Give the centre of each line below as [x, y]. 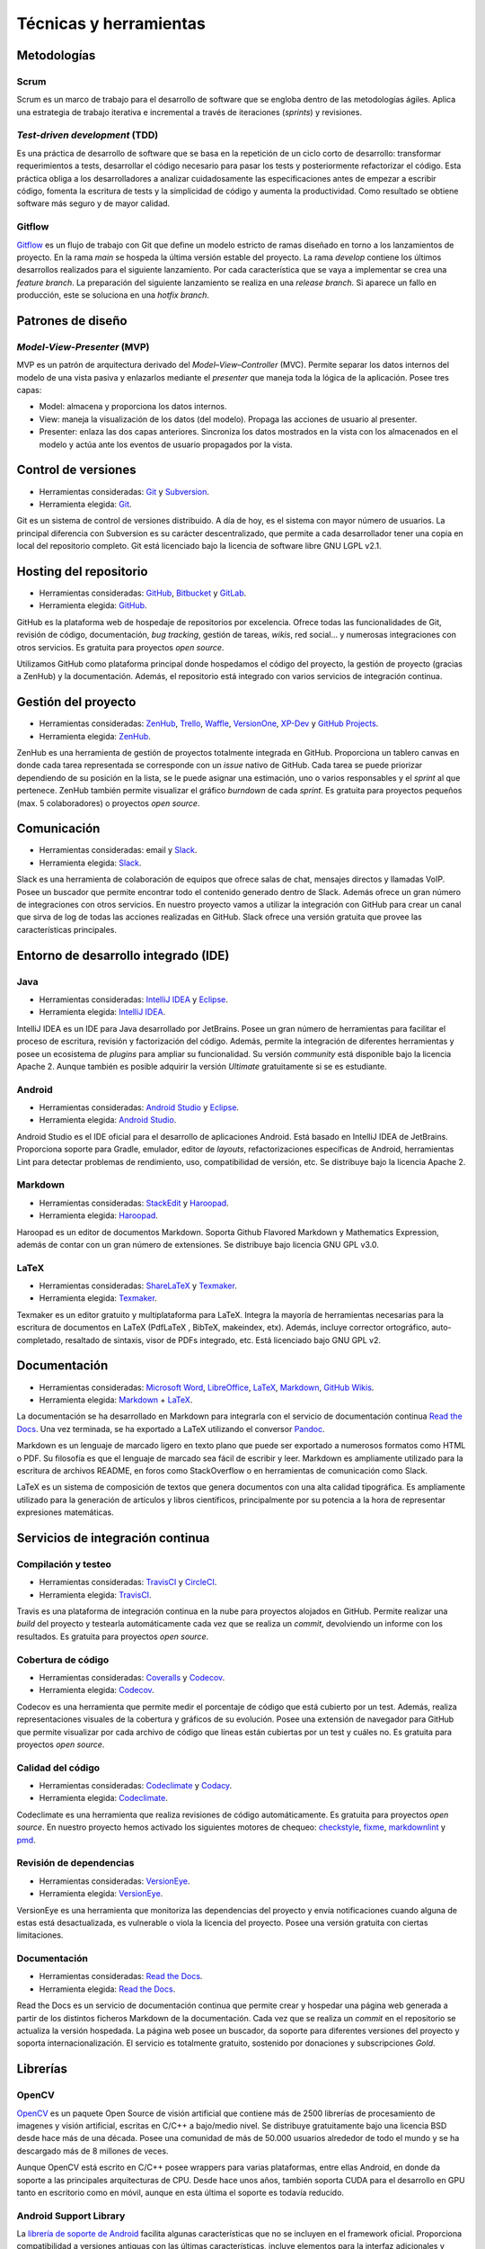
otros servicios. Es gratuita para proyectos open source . [120, 647]
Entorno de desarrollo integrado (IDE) [123, 955]
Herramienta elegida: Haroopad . [99, 1215]
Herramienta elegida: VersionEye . [101, 1894]
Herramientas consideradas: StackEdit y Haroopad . [134, 1203]
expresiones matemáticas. [65, 1512]
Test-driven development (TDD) [88, 135]
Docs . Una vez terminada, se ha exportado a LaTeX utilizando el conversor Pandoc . [171, 1429]
